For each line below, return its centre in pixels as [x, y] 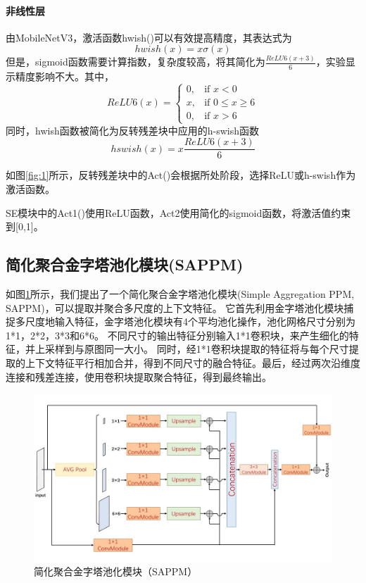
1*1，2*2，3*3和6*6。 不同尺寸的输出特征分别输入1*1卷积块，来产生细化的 [177, 335]
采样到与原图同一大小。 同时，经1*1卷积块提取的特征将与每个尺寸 [197, 349]
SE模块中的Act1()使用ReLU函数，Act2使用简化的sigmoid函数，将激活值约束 [178, 212]
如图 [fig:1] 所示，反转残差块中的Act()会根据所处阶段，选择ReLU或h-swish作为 [181, 175]
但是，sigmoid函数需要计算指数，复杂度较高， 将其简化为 [135, 62]
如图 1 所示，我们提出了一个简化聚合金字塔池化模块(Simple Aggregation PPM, [180, 293]
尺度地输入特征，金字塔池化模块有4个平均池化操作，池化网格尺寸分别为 [190, 321]
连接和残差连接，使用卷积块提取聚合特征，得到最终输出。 [139, 376]
